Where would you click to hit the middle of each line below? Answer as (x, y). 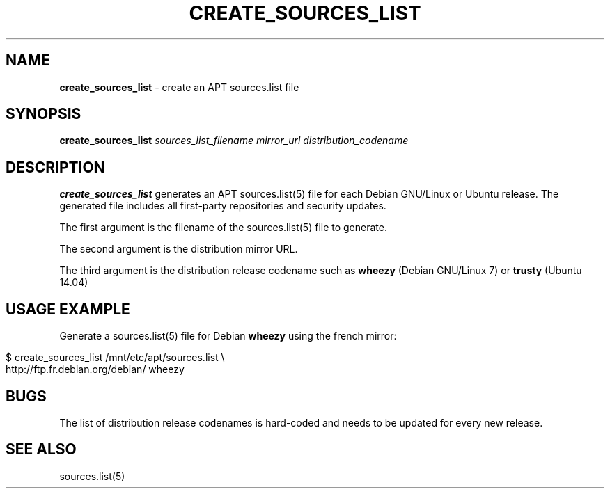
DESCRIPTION (55, 167)
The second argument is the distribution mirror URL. (179, 249)
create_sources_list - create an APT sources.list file (179, 87)
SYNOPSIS (44, 114)
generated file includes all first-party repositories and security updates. (223, 206)
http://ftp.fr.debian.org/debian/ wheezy (95, 369)
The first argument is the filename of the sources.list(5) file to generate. (223, 228)
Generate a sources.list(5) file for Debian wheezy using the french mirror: (228, 336)
